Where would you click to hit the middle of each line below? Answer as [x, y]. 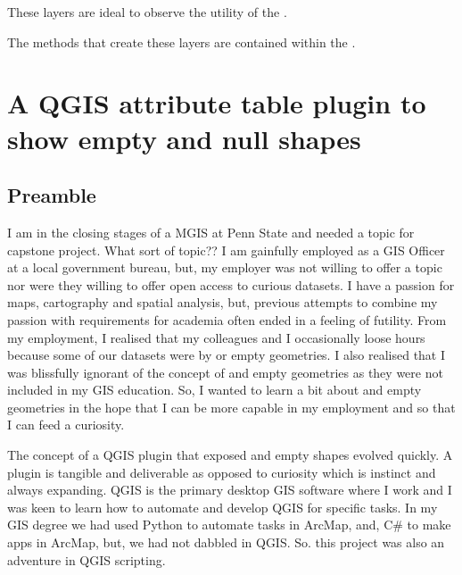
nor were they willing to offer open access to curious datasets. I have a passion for [231, 284]
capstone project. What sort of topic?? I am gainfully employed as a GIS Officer [226, 250]
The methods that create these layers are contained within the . [181, 42]
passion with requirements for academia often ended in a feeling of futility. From [227, 319]
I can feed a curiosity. [66, 425]
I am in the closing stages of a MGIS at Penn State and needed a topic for [211, 232]
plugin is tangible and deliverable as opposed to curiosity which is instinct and [222, 472]
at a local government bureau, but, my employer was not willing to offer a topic [225, 267]
